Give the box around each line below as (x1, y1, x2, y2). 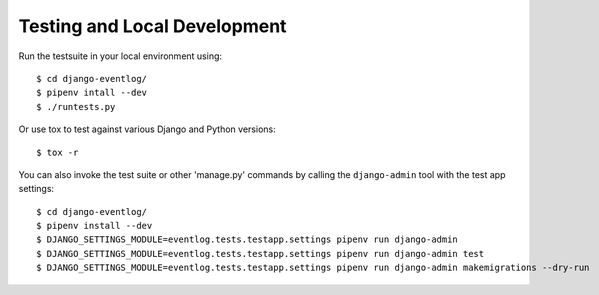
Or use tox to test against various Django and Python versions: (18, 123, 276, 135)
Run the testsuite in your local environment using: (18, 50, 223, 62)
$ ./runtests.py (36, 101, 116, 112)
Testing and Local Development (18, 15, 287, 37)
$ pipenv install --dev (36, 220, 153, 232)
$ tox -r (36, 146, 79, 158)
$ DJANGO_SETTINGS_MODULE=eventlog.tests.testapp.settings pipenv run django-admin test (36, 248, 485, 259)
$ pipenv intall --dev (36, 87, 148, 99)
